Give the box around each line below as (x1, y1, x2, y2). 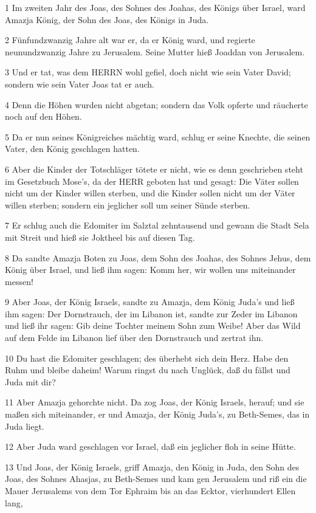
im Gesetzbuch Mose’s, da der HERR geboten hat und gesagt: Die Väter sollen (5, 174, 299, 187)
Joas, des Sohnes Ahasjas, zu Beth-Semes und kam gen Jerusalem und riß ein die (5, 472, 307, 485)
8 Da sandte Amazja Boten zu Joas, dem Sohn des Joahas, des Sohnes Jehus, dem (5, 251, 311, 264)
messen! (5, 275, 33, 287)
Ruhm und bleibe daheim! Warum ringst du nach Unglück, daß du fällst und (5, 363, 290, 376)
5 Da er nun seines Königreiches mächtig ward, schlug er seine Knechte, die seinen (5, 130, 311, 143)
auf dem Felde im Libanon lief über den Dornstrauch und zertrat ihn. (5, 331, 264, 344)
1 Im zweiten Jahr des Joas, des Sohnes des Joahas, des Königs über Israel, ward (5, 1, 306, 13)
